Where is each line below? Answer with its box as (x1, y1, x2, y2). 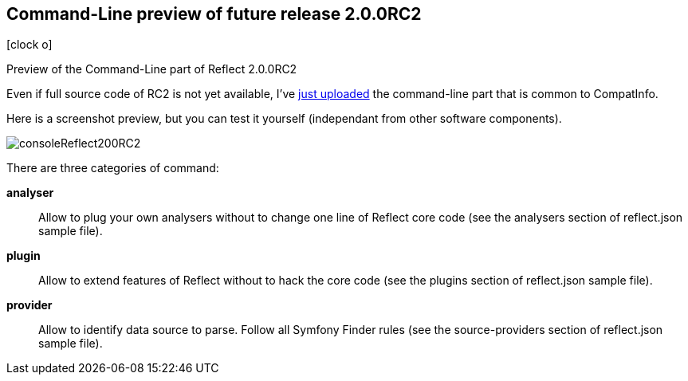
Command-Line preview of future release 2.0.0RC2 (6, 4, 422, 24)
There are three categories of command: (6, 161, 219, 175)
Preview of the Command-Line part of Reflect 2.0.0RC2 (6, 62, 297, 77)
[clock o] (6, 37, 53, 52)
